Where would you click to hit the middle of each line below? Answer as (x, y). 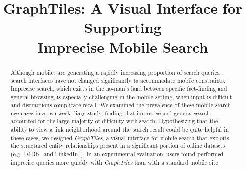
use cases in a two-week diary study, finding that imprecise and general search (110, 113)
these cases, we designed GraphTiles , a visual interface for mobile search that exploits (120, 137)
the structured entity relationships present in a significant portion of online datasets (118, 146)
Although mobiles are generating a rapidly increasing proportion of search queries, (116, 72)
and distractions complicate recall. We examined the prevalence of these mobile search (121, 105)
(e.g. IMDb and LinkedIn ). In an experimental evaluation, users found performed (117, 154)
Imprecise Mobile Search (123, 46)
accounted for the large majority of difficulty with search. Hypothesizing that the (114, 121)
